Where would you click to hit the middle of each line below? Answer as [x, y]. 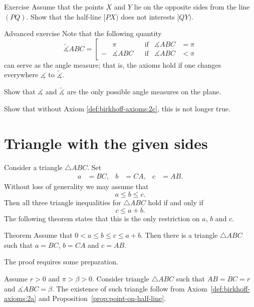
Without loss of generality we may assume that [76, 186]
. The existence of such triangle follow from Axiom [130, 288]
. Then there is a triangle [179, 235]
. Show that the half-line [64, 16]
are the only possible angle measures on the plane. [144, 92]
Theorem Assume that [38, 235]
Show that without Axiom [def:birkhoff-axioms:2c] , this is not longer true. [117, 108]
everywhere [21, 74]
